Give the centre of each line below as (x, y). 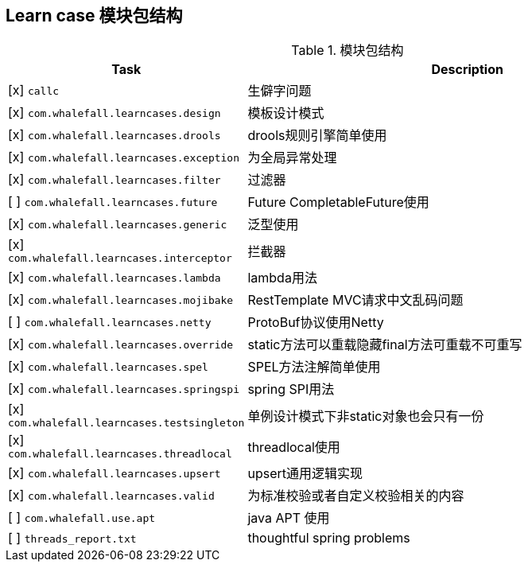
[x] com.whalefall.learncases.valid (111, 495)
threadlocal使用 (294, 447)
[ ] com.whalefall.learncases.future (113, 202)
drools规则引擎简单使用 (317, 136)
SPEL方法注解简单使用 (314, 367)
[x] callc (34, 90)
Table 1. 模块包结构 (347, 51)
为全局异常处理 (292, 158)
